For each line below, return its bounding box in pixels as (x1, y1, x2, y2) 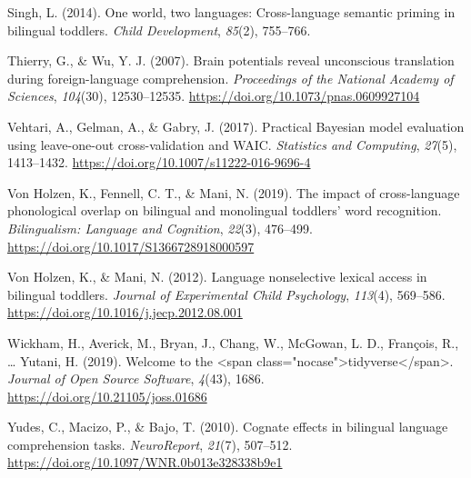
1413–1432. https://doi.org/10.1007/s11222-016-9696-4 (7, 153, 311, 172)
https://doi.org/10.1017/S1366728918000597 (7, 236, 255, 255)
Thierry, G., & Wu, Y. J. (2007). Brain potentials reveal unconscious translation (7, 51, 455, 70)
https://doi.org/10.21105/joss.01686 (7, 386, 207, 405)
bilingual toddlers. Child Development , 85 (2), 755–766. (7, 20, 311, 39)
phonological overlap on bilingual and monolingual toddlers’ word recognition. (7, 201, 442, 220)
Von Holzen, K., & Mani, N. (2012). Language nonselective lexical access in (7, 267, 427, 286)
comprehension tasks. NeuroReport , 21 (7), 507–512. (7, 434, 293, 453)
